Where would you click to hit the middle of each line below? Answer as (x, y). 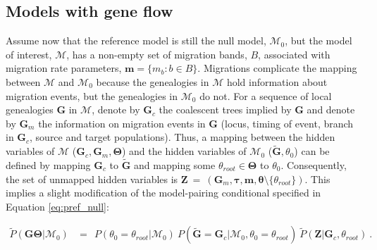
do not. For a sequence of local (266, 95)
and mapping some (175, 164)
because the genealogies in (153, 81)
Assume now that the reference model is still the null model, (136, 40)
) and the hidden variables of (184, 151)
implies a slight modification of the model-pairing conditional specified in (163, 193)
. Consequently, (314, 164)
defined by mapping (48, 164)
